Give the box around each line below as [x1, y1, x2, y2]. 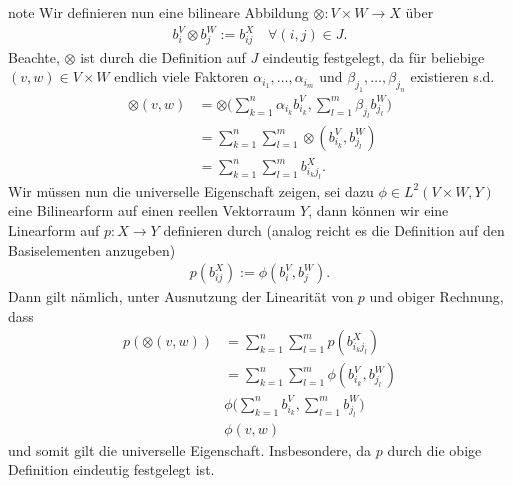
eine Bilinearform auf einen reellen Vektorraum [8, 200, 296, 221]
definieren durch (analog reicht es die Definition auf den [163, 219, 505, 240]
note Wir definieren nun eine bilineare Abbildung [8, 2, 309, 22]
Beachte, [8, 46, 60, 67]
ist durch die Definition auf [80, 46, 246, 67]
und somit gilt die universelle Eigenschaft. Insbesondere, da [8, 439, 372, 460]
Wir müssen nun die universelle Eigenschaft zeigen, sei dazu [8, 180, 374, 201]
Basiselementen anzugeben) [8, 239, 176, 260]
